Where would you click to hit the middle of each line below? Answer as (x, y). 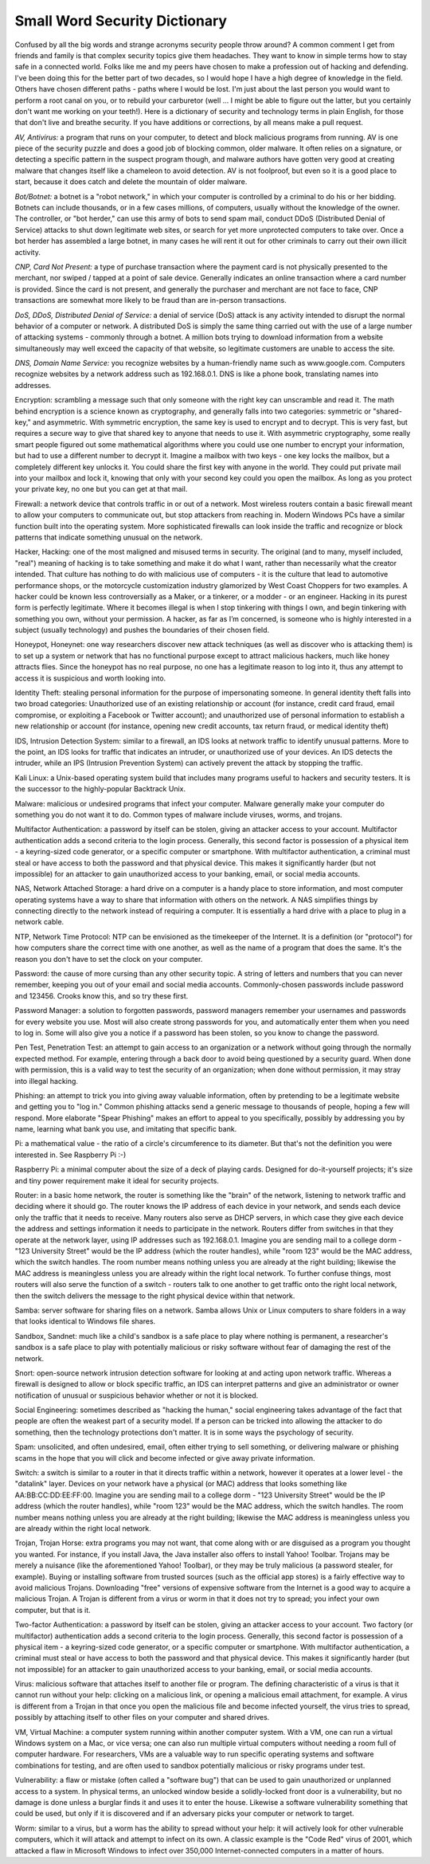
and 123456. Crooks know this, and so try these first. (102, 995)
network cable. (39, 922)
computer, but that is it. (53, 1610)
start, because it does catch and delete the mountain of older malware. (131, 182)
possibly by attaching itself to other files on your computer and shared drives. (142, 1717)
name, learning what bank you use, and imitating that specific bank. (126, 1129)
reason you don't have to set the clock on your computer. (109, 959)
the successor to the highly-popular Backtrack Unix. (100, 789)
